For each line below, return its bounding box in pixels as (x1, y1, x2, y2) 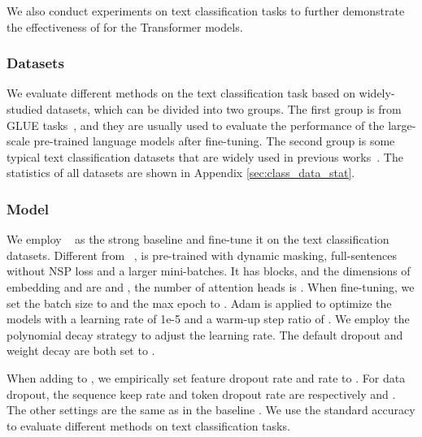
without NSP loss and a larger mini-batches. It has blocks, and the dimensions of (7, 262, 411, 279)
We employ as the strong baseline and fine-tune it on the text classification (7, 231, 389, 248)
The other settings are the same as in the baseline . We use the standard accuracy (7, 401, 415, 418)
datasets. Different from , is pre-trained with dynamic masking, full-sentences (7, 246, 397, 263)
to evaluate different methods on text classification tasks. (7, 417, 290, 434)
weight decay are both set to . (7, 342, 155, 359)
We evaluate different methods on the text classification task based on (7, 84, 355, 102)
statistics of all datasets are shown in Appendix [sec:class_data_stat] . (7, 164, 355, 181)
